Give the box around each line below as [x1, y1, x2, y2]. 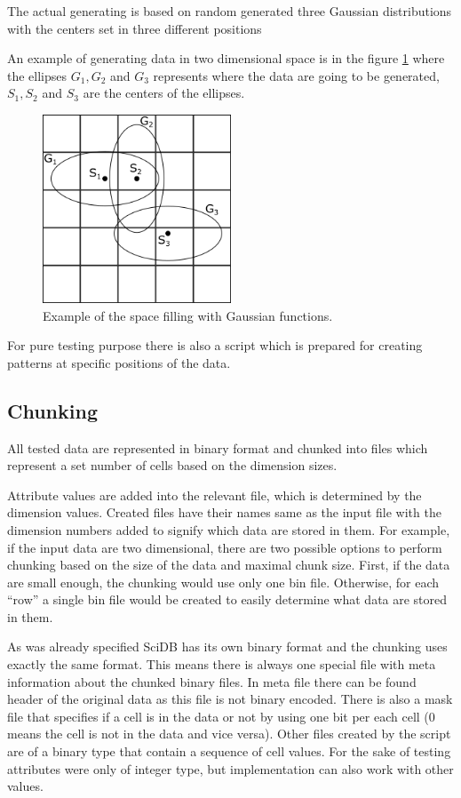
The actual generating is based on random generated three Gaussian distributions [7, 2, 452, 20]
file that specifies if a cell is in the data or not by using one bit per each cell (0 [7, 706, 435, 725]
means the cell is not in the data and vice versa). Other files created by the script [7, 724, 451, 743]
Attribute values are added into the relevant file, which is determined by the [7, 485, 422, 504]
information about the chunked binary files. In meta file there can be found [7, 672, 417, 690]
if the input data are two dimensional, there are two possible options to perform [7, 538, 442, 556]
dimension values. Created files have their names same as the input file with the [7, 503, 441, 522]
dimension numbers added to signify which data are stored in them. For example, [7, 520, 450, 539]
